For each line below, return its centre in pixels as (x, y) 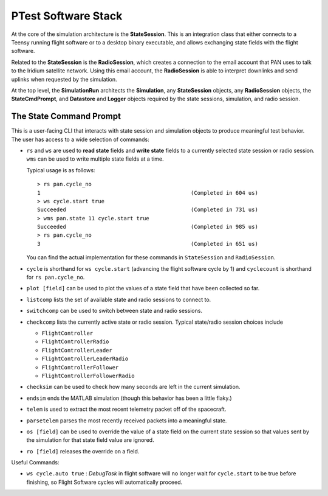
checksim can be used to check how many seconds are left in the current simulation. (133, 387)
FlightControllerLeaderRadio (85, 359)
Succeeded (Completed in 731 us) (148, 210)
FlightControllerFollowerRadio (88, 375)
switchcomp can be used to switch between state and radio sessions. (114, 311)
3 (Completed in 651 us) (148, 244)
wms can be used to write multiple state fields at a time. (95, 159)
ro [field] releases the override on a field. (83, 451)
